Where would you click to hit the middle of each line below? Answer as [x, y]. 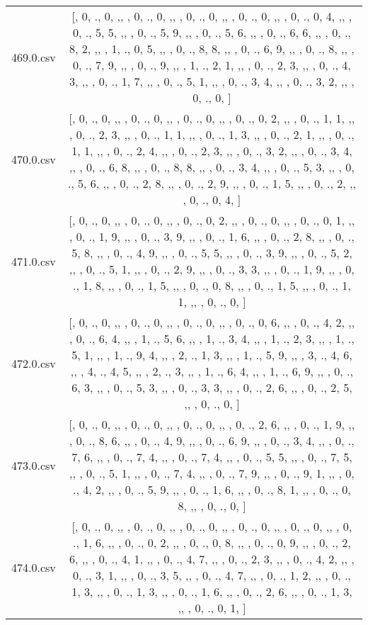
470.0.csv [34, 159]
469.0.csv [34, 57]
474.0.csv [34, 567]
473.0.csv [34, 465]
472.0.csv [34, 363]
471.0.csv [34, 261]
